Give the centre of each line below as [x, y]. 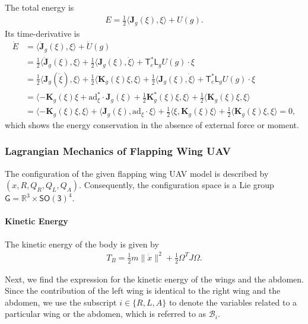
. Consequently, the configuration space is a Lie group [177, 185]
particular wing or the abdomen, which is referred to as [106, 314]
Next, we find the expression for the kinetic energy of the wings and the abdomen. [154, 279]
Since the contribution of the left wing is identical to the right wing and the [143, 290]
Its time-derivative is [42, 33]
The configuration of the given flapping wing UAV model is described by [137, 173]
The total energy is [39, 7]
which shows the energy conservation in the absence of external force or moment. [152, 124]
